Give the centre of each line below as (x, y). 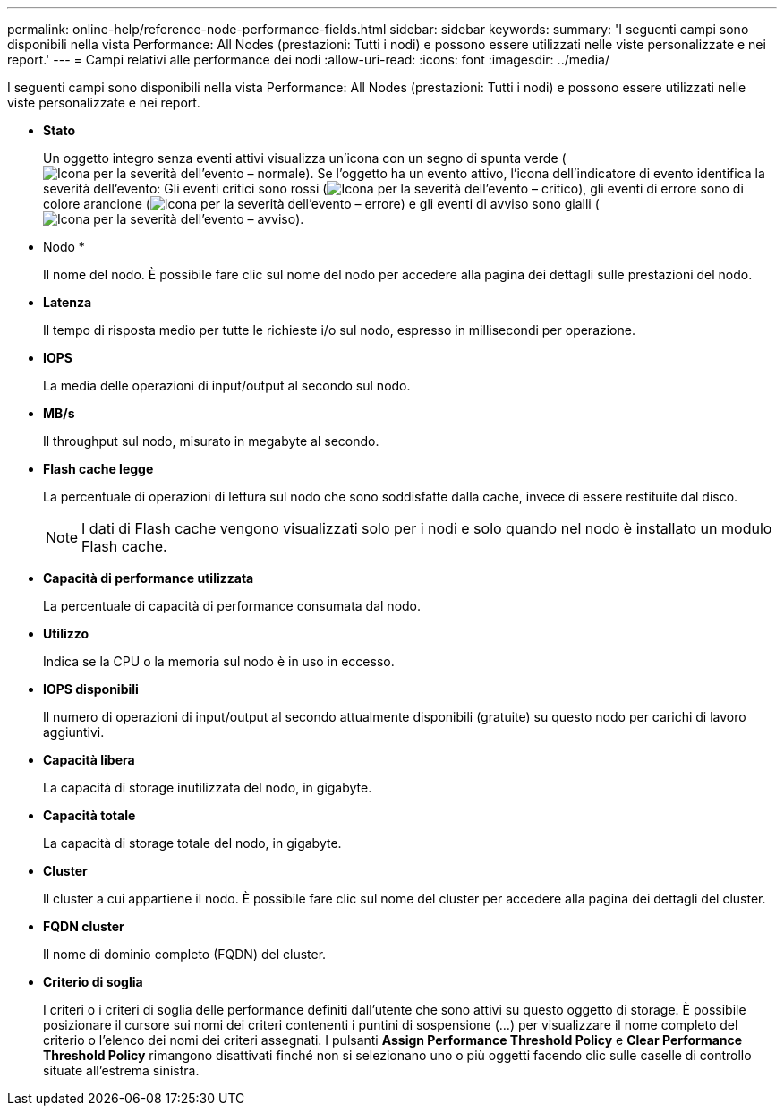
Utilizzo (66, 634)
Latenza (68, 302)
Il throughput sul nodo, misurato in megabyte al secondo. (211, 441)
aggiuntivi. (74, 732)
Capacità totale (89, 815)
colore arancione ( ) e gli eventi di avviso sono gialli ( (321, 204)
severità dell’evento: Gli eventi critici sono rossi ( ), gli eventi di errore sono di (393, 188)
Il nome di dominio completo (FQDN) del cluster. (185, 954)
